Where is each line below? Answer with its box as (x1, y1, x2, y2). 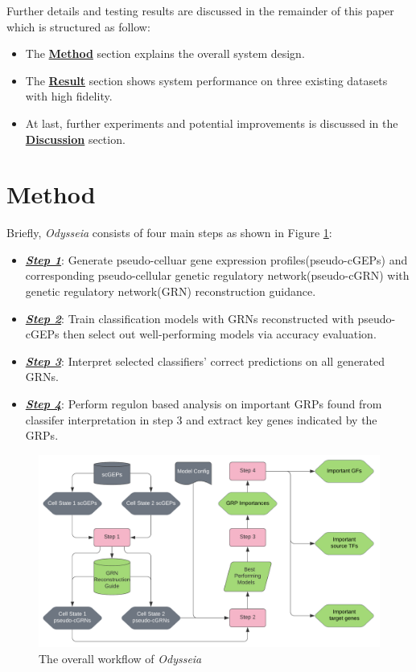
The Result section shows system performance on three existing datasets (25, 72, 388, 88)
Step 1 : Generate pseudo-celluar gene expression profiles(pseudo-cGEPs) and (25, 251, 408, 268)
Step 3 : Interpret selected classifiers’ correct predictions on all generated (25, 352, 385, 369)
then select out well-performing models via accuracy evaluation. (63, 326, 377, 342)
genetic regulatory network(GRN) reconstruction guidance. (25, 283, 316, 300)
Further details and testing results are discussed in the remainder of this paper (6, 2, 394, 18)
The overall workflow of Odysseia (39, 649, 202, 666)
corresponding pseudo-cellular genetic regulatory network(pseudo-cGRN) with (25, 267, 410, 284)
